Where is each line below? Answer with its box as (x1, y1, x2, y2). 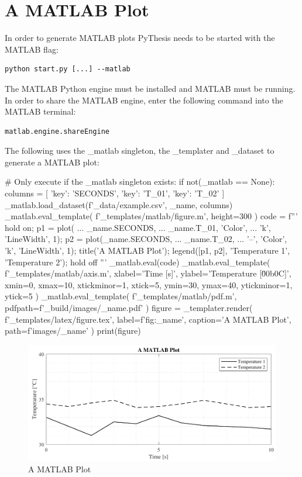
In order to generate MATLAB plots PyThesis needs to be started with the (5, 32, 275, 44)
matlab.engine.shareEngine (5, 127, 109, 136)
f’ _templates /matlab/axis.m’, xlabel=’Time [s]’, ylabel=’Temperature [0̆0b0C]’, (5, 267, 291, 279)
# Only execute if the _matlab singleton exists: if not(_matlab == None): (5, 175, 275, 188)
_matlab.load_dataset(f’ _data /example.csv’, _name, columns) (5, 198, 233, 210)
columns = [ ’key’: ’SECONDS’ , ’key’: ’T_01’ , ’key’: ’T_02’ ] (5, 187, 225, 199)
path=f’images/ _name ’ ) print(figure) (5, 324, 141, 337)
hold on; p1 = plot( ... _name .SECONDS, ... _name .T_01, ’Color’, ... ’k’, (5, 221, 271, 233)
